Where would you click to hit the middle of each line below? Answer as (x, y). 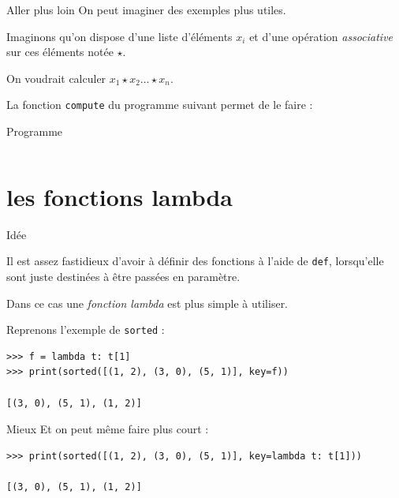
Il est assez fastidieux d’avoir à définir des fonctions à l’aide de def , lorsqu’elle (195, 261)
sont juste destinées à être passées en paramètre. (123, 276)
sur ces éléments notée (60, 52)
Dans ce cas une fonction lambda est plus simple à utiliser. (147, 303)
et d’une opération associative (321, 36)
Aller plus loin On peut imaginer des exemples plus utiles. (146, 9)
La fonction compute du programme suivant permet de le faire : (160, 105)
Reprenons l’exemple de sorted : (86, 330)
